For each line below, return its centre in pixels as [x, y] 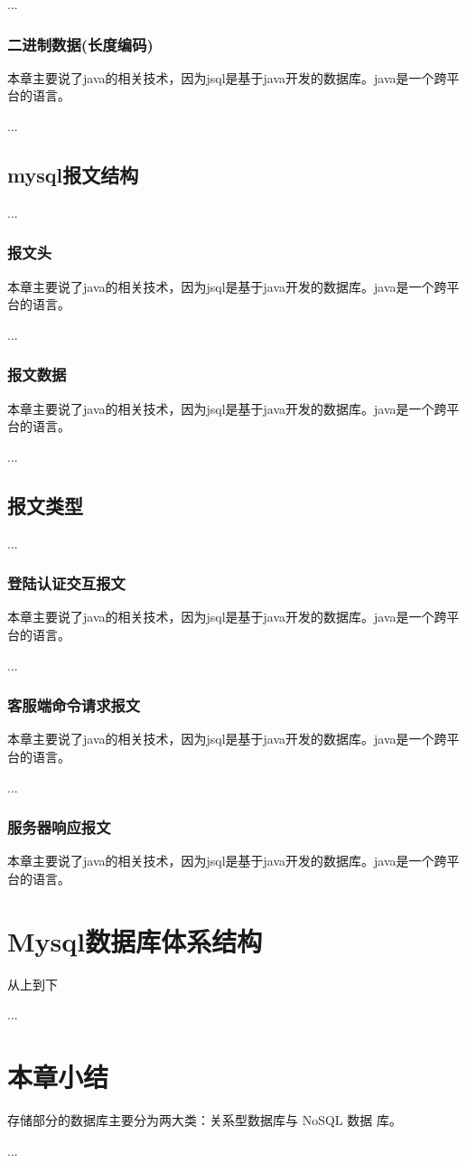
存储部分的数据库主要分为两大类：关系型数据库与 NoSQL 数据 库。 [205, 1120]
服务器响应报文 [59, 827]
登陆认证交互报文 [66, 583]
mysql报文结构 [73, 174]
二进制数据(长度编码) [80, 44]
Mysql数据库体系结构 [135, 940]
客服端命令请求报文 [74, 705]
